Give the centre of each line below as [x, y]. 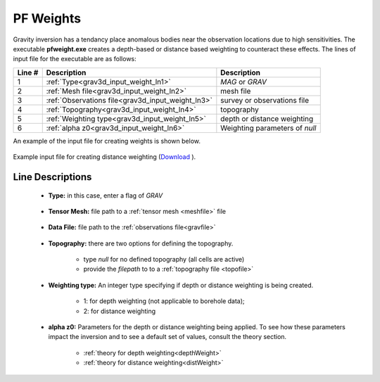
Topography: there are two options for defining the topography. [141, 243]
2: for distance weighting [120, 311]
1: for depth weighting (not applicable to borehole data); [164, 301]
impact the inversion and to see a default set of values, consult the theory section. [167, 337]
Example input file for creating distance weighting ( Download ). [104, 157]
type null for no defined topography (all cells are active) [164, 260]
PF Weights [47, 18]
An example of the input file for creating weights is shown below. [107, 141]
